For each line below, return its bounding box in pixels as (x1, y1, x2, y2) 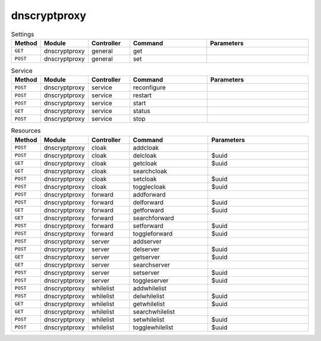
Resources (11, 127, 41, 135)
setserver (133, 268, 160, 277)
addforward (133, 190, 166, 199)
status (133, 107, 151, 115)
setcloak (133, 174, 157, 183)
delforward (133, 198, 163, 207)
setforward (133, 221, 163, 230)
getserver (133, 253, 160, 261)
